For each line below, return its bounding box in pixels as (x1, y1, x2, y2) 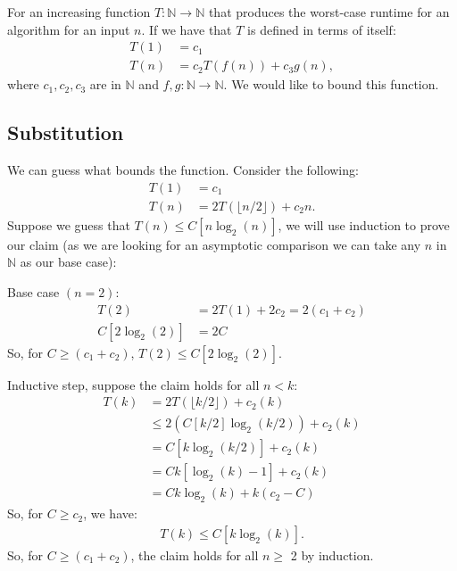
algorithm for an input (7, 20, 130, 38)
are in (89, 75, 121, 94)
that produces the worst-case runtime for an (208, 3, 450, 21)
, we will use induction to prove (278, 215, 450, 234)
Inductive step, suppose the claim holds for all (7, 375, 260, 393)
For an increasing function (7, 3, 151, 21)
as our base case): (20, 252, 117, 271)
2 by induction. (290, 545, 374, 564)
